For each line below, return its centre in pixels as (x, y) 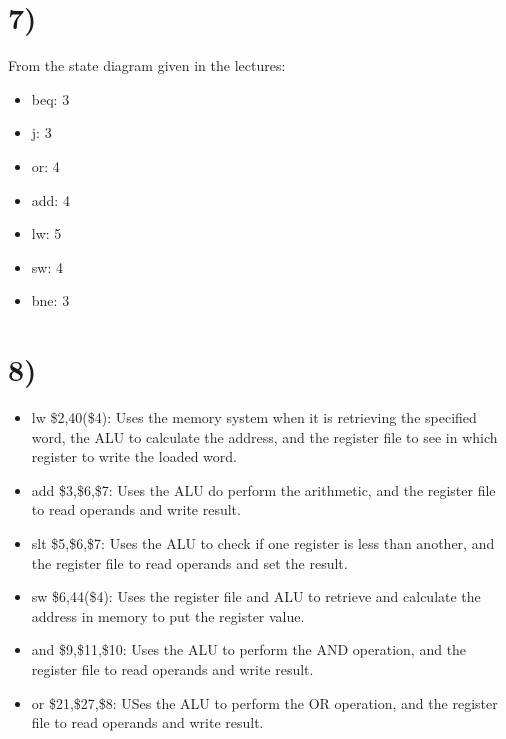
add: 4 (50, 199)
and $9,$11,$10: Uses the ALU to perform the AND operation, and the (249, 649)
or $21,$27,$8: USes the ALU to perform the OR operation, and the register (264, 702)
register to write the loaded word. (134, 456)
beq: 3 (50, 98)
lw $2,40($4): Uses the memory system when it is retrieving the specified (254, 417)
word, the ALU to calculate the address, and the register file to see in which (264, 436)
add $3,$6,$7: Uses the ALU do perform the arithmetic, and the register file (263, 489)
